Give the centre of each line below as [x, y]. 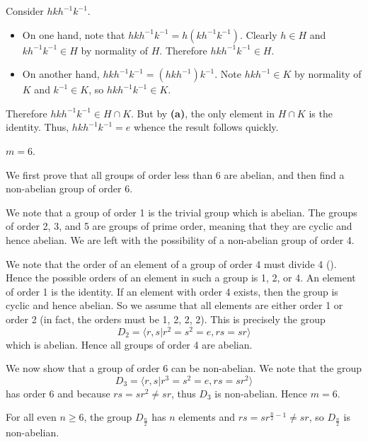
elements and [207, 417]
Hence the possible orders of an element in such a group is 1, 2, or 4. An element [181, 278]
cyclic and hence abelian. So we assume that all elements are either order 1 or [174, 305]
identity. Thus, [38, 127]
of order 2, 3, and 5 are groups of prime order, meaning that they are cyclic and [179, 226]
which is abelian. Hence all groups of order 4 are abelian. [129, 344]
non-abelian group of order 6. [69, 188]
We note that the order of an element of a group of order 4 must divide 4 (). [171, 263]
